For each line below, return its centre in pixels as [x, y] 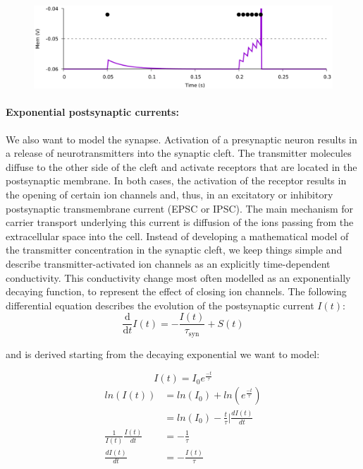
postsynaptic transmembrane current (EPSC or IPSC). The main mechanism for [180, 208]
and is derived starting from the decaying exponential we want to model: [163, 354]
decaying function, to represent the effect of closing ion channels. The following [176, 291]
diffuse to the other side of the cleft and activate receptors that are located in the [181, 166]
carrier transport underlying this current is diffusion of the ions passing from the [180, 222]
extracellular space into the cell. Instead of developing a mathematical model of [177, 236]
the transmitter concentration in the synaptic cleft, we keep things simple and [174, 250]
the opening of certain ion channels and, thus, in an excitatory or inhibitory [170, 194]
